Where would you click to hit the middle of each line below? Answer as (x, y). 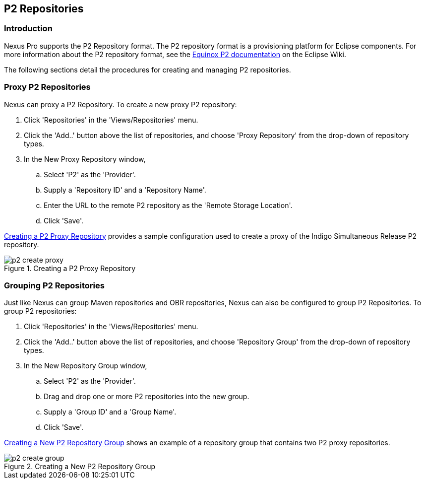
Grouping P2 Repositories (54, 285)
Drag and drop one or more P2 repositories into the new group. (147, 397)
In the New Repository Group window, (86, 366)
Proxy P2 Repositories (47, 87)
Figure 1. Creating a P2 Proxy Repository (70, 268)
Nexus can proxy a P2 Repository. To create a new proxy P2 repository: (121, 104)
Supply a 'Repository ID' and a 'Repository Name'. (125, 190)
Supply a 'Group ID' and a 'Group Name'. (110, 412)
